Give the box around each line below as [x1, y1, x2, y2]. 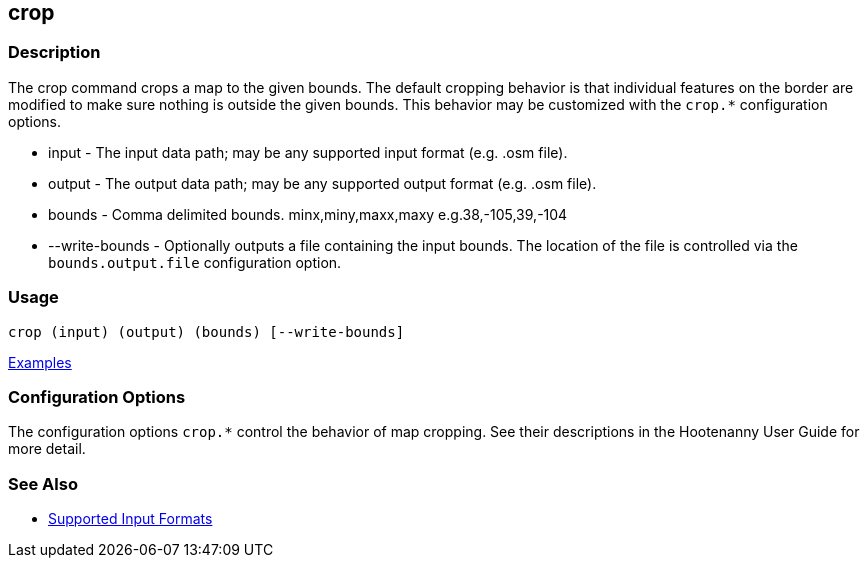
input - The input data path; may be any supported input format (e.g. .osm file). [48, 143, 568, 161]
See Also [8, 473, 78, 494]
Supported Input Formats [48, 510, 213, 528]
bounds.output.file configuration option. [48, 253, 342, 271]
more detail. [8, 440, 86, 458]
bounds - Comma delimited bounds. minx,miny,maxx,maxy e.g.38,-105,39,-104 [48, 205, 568, 223]
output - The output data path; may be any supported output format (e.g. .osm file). [48, 174, 597, 192]
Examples [8, 353, 72, 371]
